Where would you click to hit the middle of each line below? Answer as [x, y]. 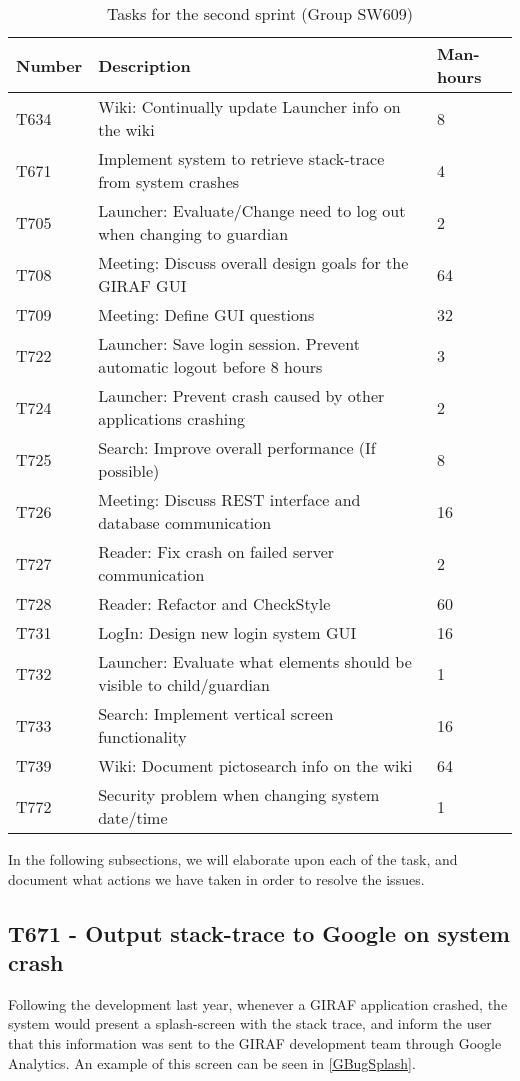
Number [49, 65]
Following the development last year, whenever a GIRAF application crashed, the [258, 1003]
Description [144, 65]
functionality [142, 736]
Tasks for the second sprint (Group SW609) [260, 13]
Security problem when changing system [239, 794]
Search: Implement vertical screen [216, 713]
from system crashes [169, 181]
